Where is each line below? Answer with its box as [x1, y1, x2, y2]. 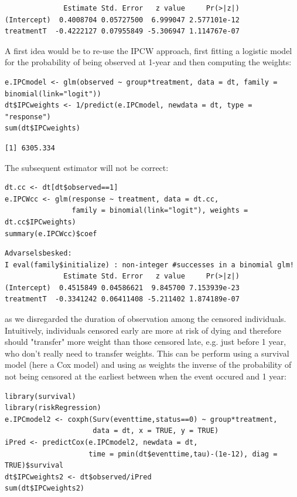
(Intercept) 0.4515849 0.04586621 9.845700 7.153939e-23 [5, 283, 240, 292]
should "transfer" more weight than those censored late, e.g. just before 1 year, [5, 335, 286, 348]
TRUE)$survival [5, 461, 64, 470]
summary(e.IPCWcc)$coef [5, 229, 97, 238]
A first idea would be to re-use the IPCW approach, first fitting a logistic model [5, 44, 292, 56]
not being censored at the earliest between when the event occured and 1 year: [5, 370, 286, 382]
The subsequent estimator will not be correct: [5, 161, 169, 173]
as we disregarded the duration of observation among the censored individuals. [5, 313, 286, 325]
